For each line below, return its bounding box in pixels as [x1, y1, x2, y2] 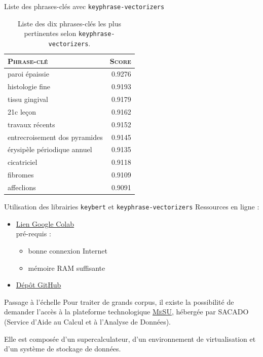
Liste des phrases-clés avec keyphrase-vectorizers [4, 1, 165, 11]
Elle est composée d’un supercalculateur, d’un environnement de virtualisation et [4, 333, 256, 344]
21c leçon [8, 106, 36, 117]
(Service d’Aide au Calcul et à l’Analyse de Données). [4, 316, 171, 327]
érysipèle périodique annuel [8, 144, 92, 155]
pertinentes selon [24, 28, 77, 39]
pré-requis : [16, 228, 51, 239]
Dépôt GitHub [16, 279, 61, 290]
